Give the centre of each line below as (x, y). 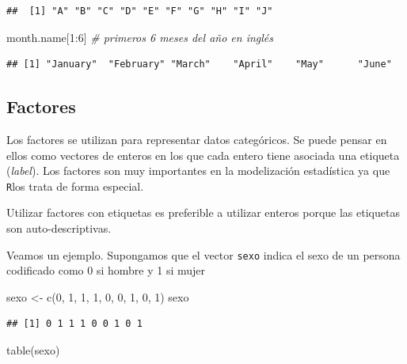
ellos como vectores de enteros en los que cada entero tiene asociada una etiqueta (203, 155)
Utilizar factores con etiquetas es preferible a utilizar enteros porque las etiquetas (203, 212)
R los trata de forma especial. (75, 186)
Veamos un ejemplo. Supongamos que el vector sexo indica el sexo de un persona (203, 254)
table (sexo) (33, 350)
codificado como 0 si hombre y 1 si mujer (106, 270)
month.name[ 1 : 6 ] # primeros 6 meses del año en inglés (140, 37)
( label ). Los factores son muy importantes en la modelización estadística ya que (198, 171)
